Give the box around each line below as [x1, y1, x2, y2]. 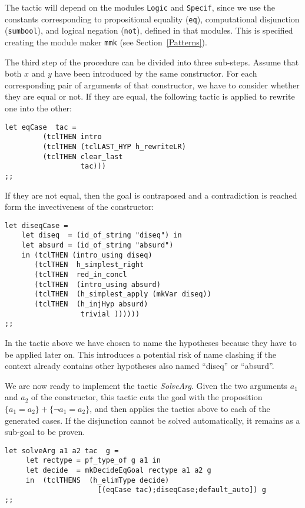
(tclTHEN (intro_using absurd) [34, 280, 161, 289]
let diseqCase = [5, 221, 68, 230]
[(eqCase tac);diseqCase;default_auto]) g [97, 486, 266, 494]
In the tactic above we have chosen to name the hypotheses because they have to [5, 336, 297, 348]
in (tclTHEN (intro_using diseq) [21, 250, 152, 259]
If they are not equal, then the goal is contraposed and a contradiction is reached [5, 189, 297, 201]
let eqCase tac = [5, 123, 77, 131]
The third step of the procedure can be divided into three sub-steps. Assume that [5, 55, 299, 68]
